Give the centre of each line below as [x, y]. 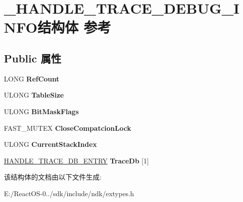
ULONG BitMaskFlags [41, 111]
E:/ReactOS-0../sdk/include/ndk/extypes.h [69, 193]
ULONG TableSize [34, 95]
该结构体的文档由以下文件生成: [53, 177]
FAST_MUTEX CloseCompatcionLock [68, 128]
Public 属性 [33, 58]
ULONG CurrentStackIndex [51, 144]
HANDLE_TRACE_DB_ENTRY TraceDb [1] [76, 160]
